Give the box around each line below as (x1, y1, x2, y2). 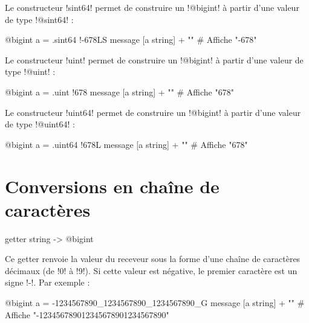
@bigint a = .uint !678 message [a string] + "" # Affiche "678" (5, 85, 234, 98)
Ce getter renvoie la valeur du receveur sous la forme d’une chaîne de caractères (5, 252, 301, 265)
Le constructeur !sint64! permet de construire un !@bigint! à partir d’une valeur (5, 1, 299, 13)
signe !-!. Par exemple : (5, 276, 90, 289)
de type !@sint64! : (5, 13, 74, 25)
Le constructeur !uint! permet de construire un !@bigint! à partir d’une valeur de (5, 53, 304, 66)
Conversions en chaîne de (5, 173, 220, 198)
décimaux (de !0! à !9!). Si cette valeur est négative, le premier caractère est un (5, 264, 298, 277)
